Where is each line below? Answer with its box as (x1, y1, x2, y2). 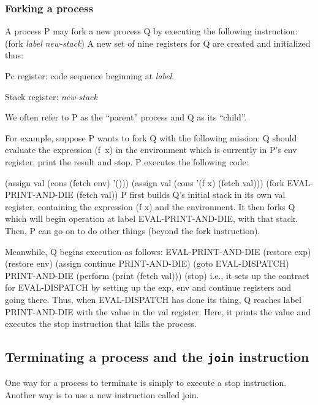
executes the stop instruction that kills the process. (5, 317, 197, 330)
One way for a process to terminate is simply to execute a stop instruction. (5, 376, 287, 389)
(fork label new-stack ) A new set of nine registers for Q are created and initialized (5, 36, 311, 49)
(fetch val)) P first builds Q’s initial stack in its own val (76, 188, 286, 201)
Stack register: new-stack (5, 90, 97, 103)
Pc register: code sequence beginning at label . (5, 69, 175, 82)
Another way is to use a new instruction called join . (5, 388, 199, 401)
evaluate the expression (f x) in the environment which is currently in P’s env (5, 143, 297, 156)
